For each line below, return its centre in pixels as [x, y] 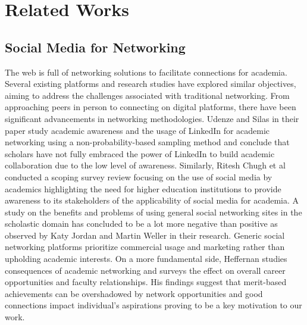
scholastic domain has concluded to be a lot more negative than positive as [141, 224]
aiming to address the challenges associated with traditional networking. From [147, 95]
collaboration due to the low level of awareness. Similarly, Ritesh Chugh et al [145, 165]
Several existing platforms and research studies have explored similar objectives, [151, 84]
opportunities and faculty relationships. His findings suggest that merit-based [146, 282]
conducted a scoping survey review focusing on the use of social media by [139, 176]
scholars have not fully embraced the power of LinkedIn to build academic [140, 153]
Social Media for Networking [95, 47]
